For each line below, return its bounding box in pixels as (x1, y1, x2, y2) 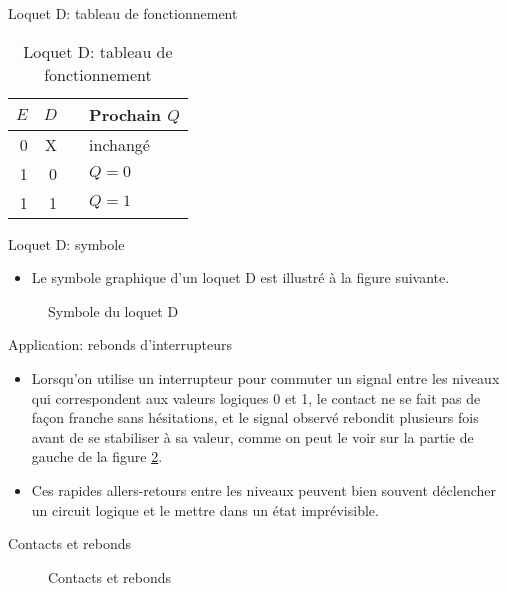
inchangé (89, 132, 150, 156)
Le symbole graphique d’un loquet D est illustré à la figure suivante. (31, 267, 450, 288)
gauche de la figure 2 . (31, 446, 163, 467)
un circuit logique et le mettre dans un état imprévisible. (31, 499, 379, 520)
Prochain (89, 102, 162, 126)
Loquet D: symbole (8, 233, 125, 254)
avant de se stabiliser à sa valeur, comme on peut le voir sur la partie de (31, 426, 474, 447)
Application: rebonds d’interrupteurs (8, 334, 232, 355)
